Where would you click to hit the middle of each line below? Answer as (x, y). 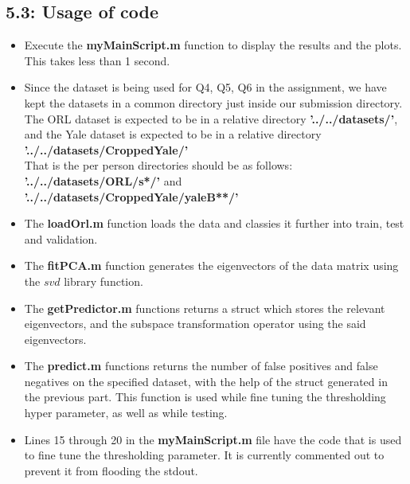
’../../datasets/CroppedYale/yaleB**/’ (131, 196)
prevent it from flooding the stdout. (111, 470)
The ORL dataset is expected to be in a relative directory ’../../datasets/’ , (211, 118)
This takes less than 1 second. (97, 60)
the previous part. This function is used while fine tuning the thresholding (205, 397)
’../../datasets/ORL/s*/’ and (103, 180)
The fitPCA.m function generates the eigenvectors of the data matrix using (211, 265)
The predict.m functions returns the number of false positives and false (201, 366)
